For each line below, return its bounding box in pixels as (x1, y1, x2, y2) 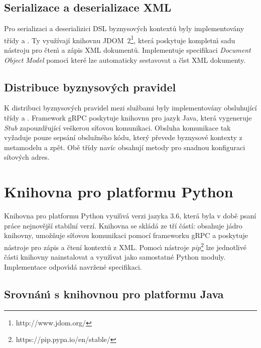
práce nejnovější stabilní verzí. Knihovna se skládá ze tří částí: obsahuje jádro (4, 220, 242, 230)
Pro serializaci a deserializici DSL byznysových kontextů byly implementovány (4, 23, 244, 34)
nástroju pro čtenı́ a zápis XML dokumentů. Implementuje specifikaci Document (4, 45, 251, 55)
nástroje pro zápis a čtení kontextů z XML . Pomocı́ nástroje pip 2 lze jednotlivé (4, 240, 246, 252)
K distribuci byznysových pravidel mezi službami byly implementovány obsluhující (4, 102, 257, 113)
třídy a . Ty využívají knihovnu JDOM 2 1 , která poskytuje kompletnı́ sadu (4, 33, 235, 45)
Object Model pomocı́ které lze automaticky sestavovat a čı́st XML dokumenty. (4, 54, 246, 65)
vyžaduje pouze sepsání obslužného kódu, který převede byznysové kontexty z (4, 132, 242, 143)
